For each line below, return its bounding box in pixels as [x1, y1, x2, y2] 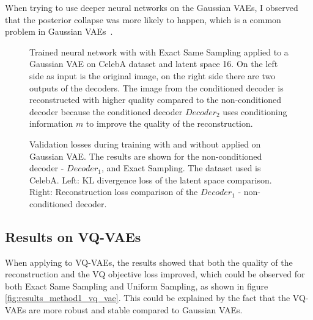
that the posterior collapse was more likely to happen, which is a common [5, 13, 281, 26]
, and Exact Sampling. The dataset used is [101, 162, 261, 174]
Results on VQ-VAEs [5, 227, 141, 246]
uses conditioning [223, 105, 287, 118]
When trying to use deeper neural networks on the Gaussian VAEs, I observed [5, 1, 298, 13]
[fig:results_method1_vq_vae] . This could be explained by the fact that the [5, 291, 290, 304]
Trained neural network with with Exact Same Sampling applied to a [29, 45, 289, 58]
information [29, 117, 73, 130]
